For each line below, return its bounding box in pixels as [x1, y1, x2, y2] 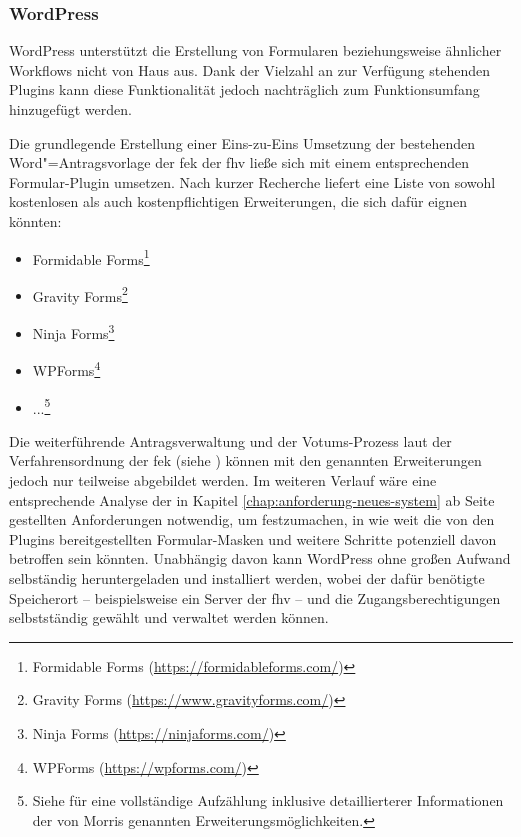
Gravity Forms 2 [32, 282, 128, 306]
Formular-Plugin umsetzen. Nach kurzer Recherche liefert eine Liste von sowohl [9, 171, 496, 192]
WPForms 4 [32, 357, 101, 380]
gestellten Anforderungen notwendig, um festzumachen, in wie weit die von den [9, 509, 495, 530]
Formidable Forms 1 [32, 245, 150, 269]
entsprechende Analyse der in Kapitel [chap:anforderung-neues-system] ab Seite [9, 489, 495, 510]
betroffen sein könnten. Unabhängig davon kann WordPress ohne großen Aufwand [9, 548, 511, 569]
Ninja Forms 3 [32, 320, 115, 343]
